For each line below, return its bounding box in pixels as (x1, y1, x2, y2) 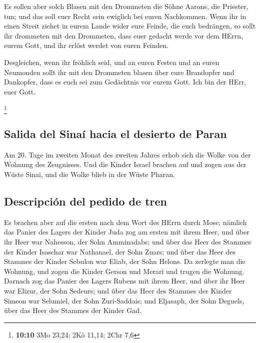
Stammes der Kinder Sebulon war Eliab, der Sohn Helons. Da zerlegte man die (4, 256, 245, 266)
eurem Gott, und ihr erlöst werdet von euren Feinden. (4, 40, 169, 50)
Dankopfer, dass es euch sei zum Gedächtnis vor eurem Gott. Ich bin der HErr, (4, 76, 246, 87)
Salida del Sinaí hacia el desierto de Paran (4, 126, 227, 141)
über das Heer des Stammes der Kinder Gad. (4, 305, 142, 315)
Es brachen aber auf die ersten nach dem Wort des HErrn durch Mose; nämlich (4, 216, 247, 227)
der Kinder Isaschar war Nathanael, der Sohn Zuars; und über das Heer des (4, 246, 235, 256)
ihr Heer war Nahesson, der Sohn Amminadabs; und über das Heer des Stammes (4, 236, 251, 247)
